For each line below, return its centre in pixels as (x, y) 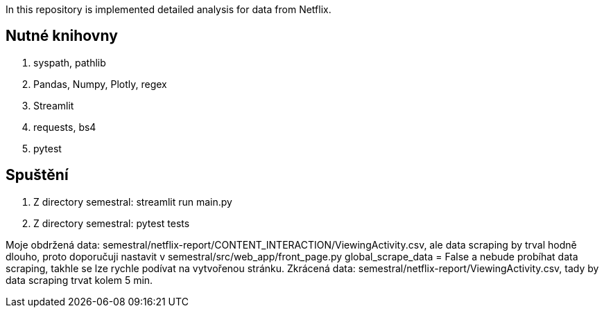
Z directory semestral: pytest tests (112, 223)
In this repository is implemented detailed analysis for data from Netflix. (169, 9)
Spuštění (37, 175)
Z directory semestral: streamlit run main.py (133, 202)
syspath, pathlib (70, 62)
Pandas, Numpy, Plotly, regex (100, 84)
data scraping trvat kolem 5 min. (79, 280)
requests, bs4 (65, 127)
